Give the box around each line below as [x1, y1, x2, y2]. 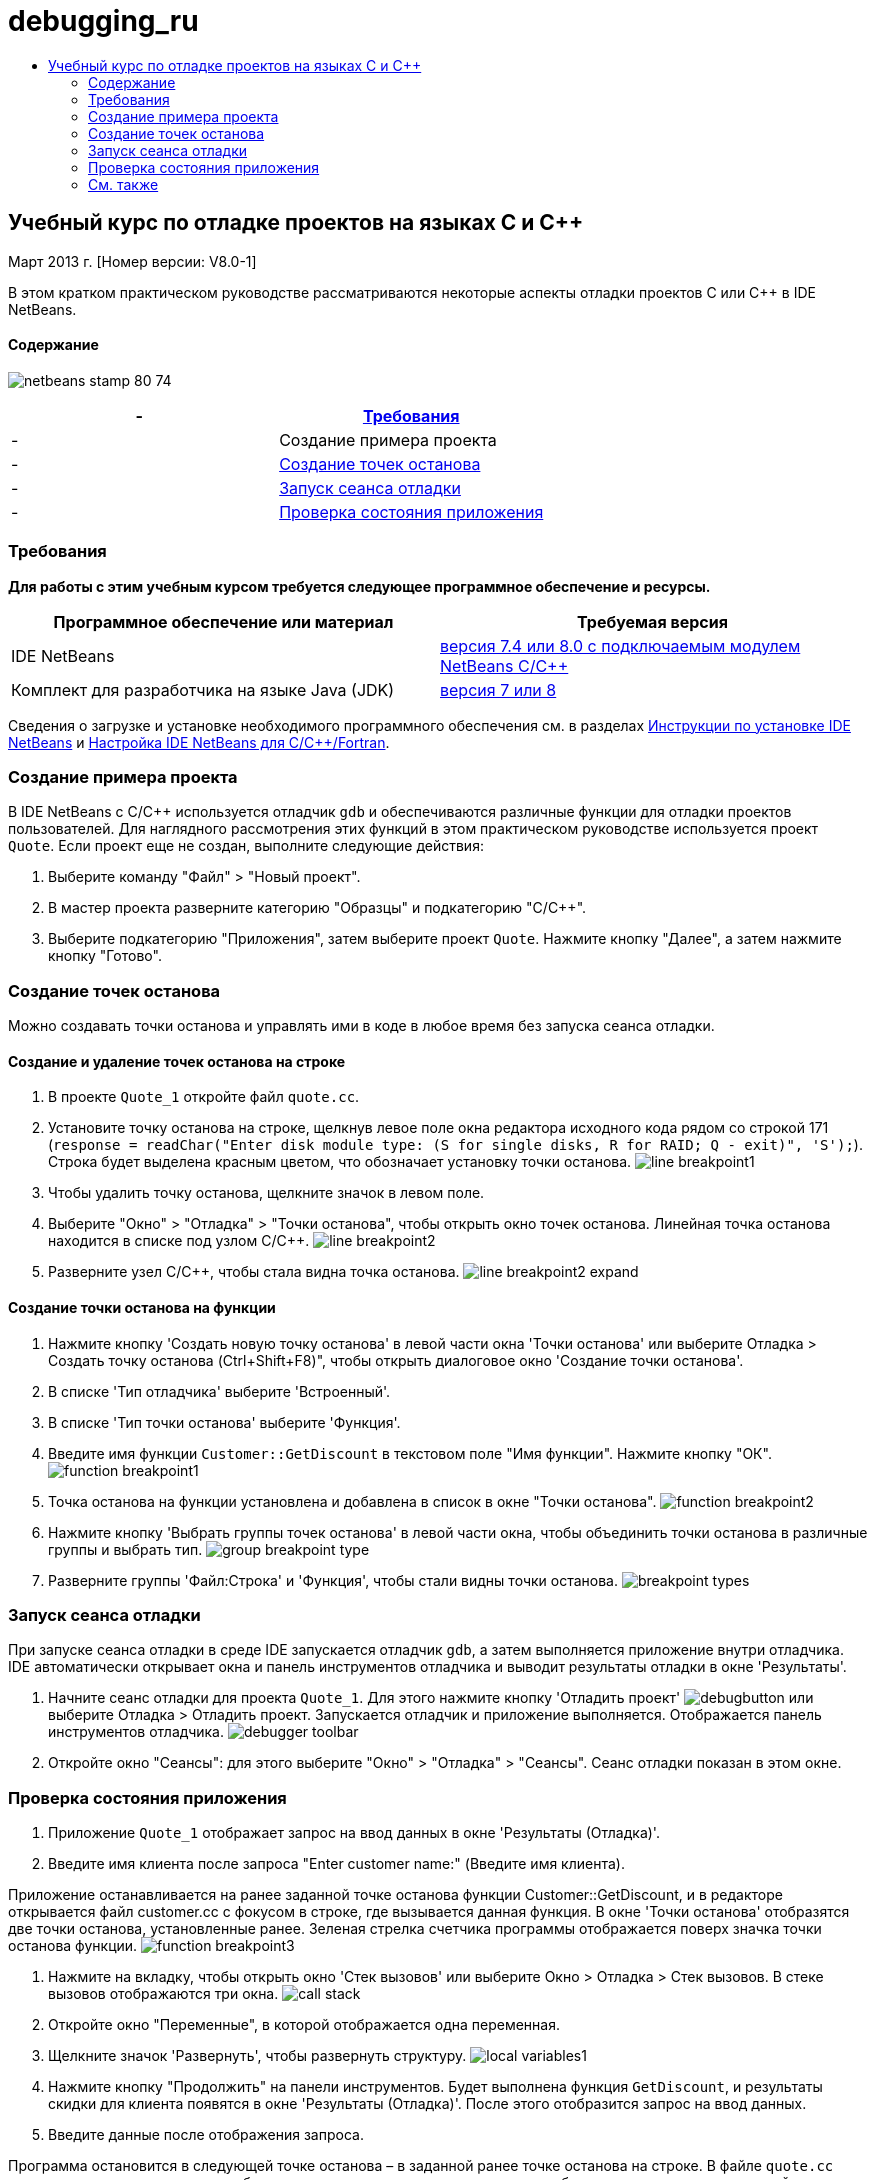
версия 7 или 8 [440, 679, 557, 700]
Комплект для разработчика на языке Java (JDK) [11, 679, 395, 700]
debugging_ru [8, 4, 199, 38]
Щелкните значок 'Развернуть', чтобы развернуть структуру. [48, 2047, 467, 2064]
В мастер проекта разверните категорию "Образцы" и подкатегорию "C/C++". [48, 899, 587, 917]
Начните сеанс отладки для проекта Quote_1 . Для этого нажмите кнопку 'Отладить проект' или [48, 1689, 814, 1707]
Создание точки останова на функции [8, 1298, 276, 1316]
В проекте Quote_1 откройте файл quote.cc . [48, 1088, 360, 1106]
